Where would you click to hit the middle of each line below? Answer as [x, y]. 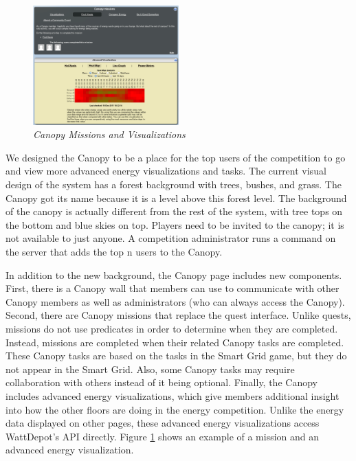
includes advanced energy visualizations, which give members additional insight [173, 395]
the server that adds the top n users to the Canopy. [114, 252]
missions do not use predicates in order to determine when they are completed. [172, 328]
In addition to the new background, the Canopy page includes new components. [174, 274]
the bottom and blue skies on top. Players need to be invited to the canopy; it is [175, 224]
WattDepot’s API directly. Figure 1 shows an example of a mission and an [163, 436]
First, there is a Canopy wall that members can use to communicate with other [173, 288]
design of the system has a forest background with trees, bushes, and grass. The [174, 184]
